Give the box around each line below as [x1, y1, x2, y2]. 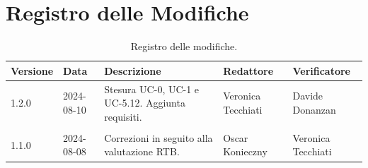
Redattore [223, 63, 274, 78]
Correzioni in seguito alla [104, 130, 213, 145]
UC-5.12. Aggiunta [104, 95, 185, 110]
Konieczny [223, 144, 268, 159]
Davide [292, 88, 323, 103]
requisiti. [104, 109, 142, 124]
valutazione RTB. [104, 144, 180, 159]
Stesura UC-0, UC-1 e [104, 81, 200, 96]
